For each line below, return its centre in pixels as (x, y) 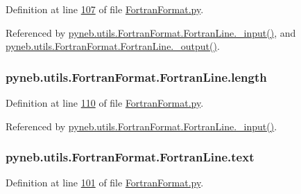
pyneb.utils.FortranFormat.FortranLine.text (130, 157)
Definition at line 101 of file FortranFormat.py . (105, 183)
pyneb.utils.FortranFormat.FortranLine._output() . (113, 46)
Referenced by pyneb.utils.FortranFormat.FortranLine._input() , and (151, 32)
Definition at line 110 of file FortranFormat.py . (105, 103)
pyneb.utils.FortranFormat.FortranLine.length (136, 77)
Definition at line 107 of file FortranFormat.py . (105, 9)
